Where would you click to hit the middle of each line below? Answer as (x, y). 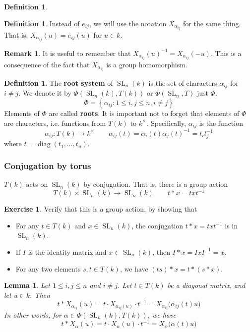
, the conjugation (157, 225)
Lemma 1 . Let (27, 285)
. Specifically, (166, 123)
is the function (221, 123)
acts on (37, 184)
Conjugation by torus (48, 165)
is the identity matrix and (67, 251)
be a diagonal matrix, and (206, 285)
